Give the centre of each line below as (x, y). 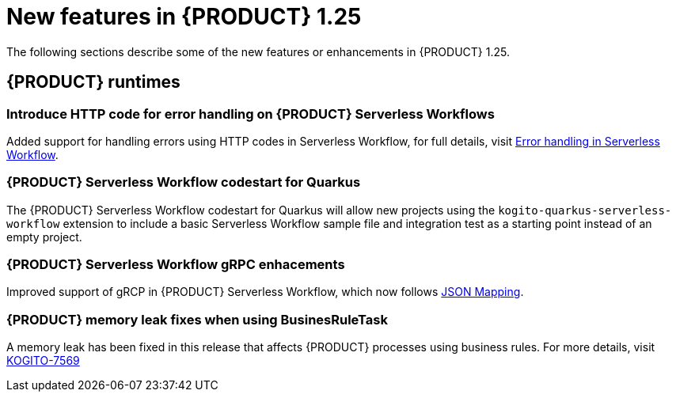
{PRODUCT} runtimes (93, 82)
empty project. (44, 237)
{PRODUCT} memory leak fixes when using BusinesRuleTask (197, 319)
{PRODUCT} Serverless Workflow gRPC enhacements (176, 265)
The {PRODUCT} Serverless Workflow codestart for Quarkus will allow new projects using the (251, 210)
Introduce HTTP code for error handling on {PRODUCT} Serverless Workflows (251, 114)
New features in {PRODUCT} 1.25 (184, 17)
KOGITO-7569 (43, 361)
